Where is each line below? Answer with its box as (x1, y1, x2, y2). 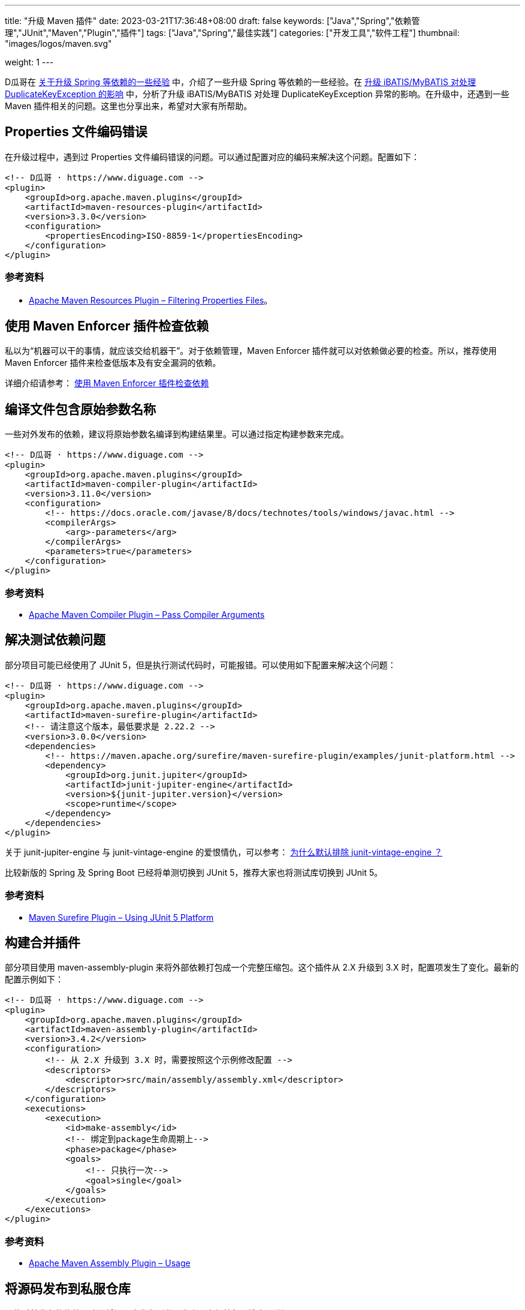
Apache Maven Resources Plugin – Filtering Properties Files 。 (29, 295, 273, 305)
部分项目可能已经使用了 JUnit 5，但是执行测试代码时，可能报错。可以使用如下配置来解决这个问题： (5, 659, 396, 670)
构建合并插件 (5, 935, 80, 951)
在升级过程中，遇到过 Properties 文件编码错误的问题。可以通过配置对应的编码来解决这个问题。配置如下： (5, 151, 420, 162)
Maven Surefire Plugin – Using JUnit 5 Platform (29, 912, 214, 923)
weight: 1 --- (5, 57, 54, 67)
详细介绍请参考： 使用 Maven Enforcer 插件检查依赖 (5, 378, 209, 389)
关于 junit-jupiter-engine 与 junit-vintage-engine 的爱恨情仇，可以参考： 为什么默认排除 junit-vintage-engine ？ (5, 846, 443, 857)
